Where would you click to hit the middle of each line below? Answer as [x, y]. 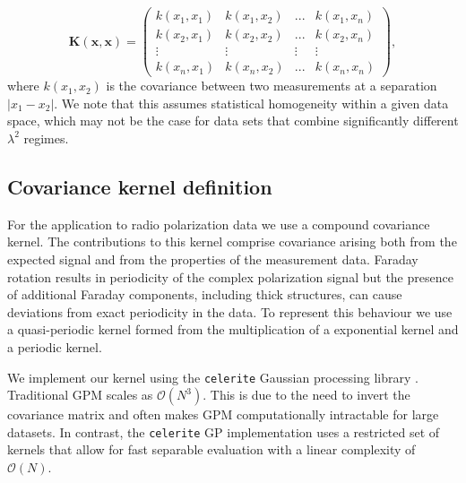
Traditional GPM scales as [80, 395]
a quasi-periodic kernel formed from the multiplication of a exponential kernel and [233, 329]
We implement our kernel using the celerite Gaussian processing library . [213, 377]
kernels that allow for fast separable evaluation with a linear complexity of [211, 449]
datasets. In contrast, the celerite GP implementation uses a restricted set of [224, 431]
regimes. [46, 138]
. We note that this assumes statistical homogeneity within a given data [251, 103]
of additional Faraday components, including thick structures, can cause [205, 294]
